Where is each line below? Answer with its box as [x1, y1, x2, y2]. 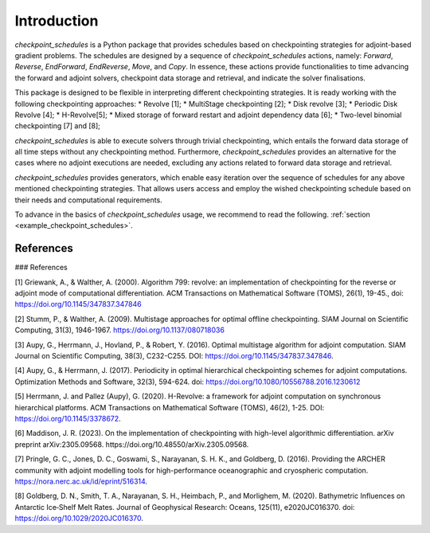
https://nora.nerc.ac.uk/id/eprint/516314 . [14, 476, 147, 486]
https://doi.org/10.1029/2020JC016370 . [14, 514, 143, 523]
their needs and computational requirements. [14, 195, 162, 205]
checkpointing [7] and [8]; [14, 121, 101, 131]
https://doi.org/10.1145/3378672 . [14, 414, 121, 423]
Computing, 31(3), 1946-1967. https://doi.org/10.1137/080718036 [14, 325, 225, 335]
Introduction [14, 12, 99, 29]
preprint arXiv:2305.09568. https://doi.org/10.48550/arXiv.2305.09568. [14, 439, 249, 449]
